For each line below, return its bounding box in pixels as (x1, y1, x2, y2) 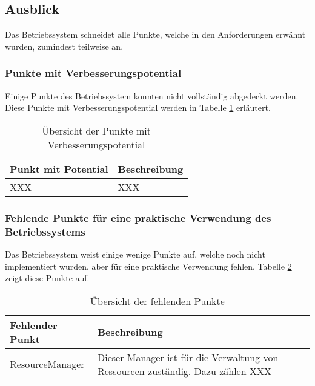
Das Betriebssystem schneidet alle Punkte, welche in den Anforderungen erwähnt (5, 28, 306, 41)
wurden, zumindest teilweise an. (5, 39, 124, 52)
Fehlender (10, 318, 58, 332)
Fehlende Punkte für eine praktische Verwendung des (5, 210, 271, 225)
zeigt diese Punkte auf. (5, 271, 90, 284)
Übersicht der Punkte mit (42, 123, 151, 138)
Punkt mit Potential (10, 161, 108, 176)
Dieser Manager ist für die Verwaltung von (97, 350, 279, 364)
